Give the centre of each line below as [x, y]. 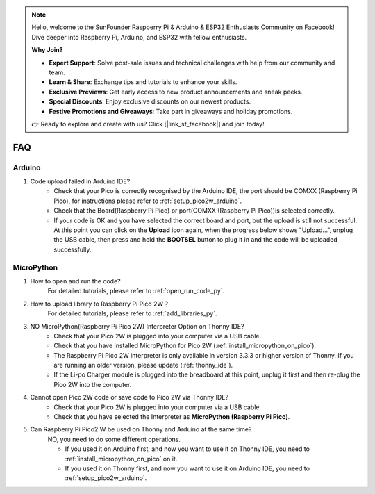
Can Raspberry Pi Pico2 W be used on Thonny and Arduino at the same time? [141, 429]
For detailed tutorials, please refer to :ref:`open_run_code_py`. [136, 291]
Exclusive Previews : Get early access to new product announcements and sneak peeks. [176, 92]
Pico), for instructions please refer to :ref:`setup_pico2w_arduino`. [148, 201]
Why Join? [47, 50]
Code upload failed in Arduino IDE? [80, 181]
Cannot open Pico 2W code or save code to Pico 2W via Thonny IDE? [130, 397]
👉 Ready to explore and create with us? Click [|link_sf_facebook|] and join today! [148, 124]
